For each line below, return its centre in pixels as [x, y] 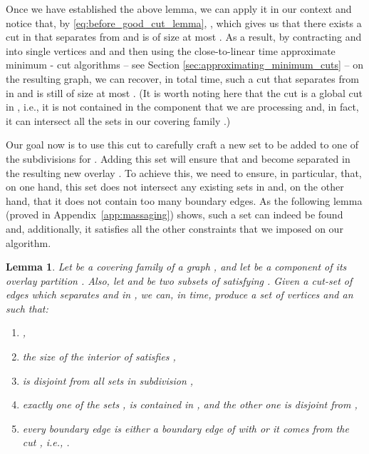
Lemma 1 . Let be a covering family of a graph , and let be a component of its [176, 267]
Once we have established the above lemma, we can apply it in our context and [179, 9]
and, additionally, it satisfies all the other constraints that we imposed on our [175, 228]
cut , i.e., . [46, 442]
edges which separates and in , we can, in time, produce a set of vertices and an [180, 294]
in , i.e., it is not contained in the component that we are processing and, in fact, [182, 107]
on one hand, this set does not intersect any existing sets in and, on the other [175, 187]
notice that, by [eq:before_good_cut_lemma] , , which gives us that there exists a [184, 22]
